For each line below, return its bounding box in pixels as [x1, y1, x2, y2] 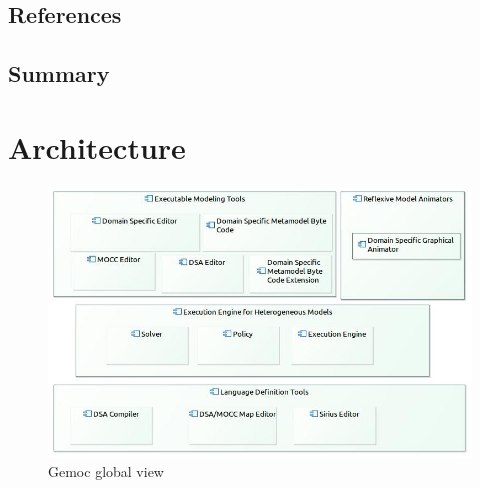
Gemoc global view [48, 461, 164, 482]
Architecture [8, 126, 186, 167]
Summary [8, 58, 110, 89]
